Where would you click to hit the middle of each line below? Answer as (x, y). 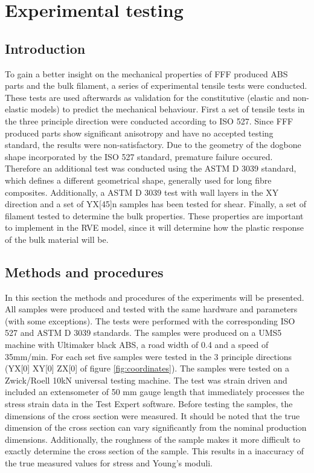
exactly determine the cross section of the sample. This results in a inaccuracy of (154, 451)
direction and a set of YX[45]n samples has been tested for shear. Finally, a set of (155, 204)
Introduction (45, 48)
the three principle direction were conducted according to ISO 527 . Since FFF (149, 121)
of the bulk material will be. (57, 239)
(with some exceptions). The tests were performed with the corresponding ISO (150, 320)
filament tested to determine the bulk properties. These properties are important (154, 215)
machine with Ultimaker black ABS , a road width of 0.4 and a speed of (137, 345)
